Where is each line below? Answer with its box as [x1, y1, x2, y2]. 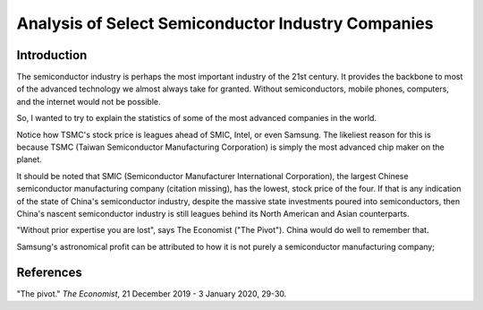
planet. [16, 154, 42, 165]
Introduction [16, 47, 88, 63]
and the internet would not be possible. [16, 96, 161, 107]
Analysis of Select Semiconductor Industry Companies [16, 13, 434, 33]
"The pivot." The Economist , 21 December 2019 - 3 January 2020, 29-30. [16, 288, 287, 299]
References [16, 264, 82, 280]
